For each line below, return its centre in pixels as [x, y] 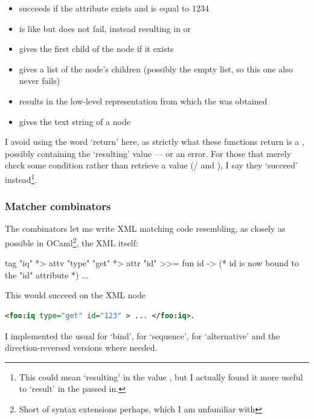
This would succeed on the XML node [75, 295]
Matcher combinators [58, 206]
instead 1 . [21, 178]
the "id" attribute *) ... [47, 274]
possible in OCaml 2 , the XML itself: [72, 242]
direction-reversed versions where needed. [81, 347]
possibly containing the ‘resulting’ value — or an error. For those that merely [148, 153]
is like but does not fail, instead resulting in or [105, 28]
